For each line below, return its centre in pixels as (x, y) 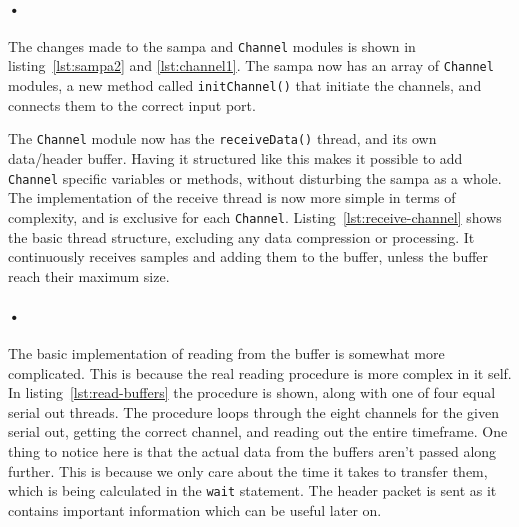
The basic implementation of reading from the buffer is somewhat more (226, 353)
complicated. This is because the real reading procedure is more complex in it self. (260, 372)
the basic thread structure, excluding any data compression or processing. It (241, 236)
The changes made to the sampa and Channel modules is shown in (212, 45)
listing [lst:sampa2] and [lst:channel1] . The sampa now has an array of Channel (251, 65)
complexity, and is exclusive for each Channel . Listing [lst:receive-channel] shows (255, 216)
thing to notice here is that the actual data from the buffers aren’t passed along (252, 451)
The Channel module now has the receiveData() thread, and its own (222, 138)
